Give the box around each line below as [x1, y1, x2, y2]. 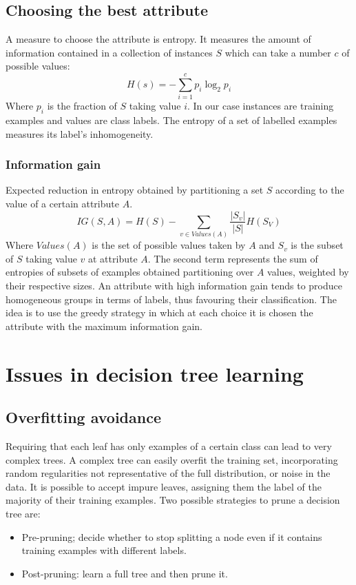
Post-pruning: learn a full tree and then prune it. [21, 566, 228, 580]
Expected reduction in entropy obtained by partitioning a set [6, 183, 264, 197]
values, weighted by [267, 265, 349, 279]
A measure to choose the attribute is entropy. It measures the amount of [6, 32, 311, 46]
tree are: [6, 506, 41, 520]
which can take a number [224, 45, 331, 59]
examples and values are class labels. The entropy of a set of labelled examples [6, 112, 337, 127]
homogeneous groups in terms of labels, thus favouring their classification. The [6, 291, 337, 306]
